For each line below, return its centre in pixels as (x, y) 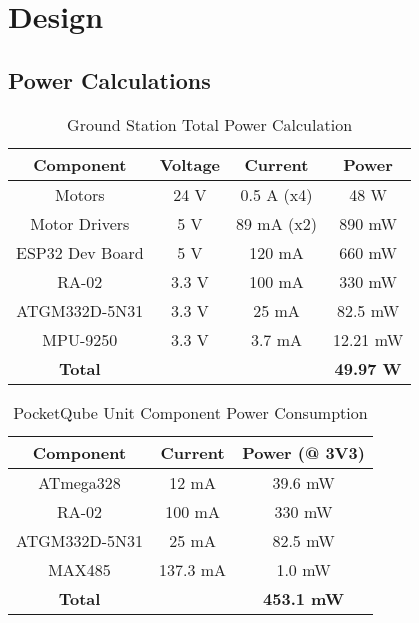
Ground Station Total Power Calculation (210, 124)
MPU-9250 (80, 339)
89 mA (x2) (276, 223)
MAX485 (79, 569)
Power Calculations (109, 79)
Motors (80, 194)
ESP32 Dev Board (80, 252)
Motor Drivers (80, 223)
